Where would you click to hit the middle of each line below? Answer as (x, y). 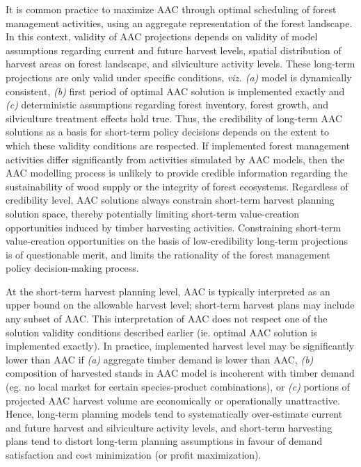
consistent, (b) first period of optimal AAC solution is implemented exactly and (175, 91)
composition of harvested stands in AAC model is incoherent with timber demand (180, 373)
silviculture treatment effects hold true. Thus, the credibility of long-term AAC (174, 118)
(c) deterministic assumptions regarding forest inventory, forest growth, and (167, 105)
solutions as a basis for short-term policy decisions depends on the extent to (168, 132)
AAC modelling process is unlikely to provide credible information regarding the (177, 173)
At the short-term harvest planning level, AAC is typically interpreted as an (168, 291)
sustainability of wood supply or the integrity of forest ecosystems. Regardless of (177, 186)
